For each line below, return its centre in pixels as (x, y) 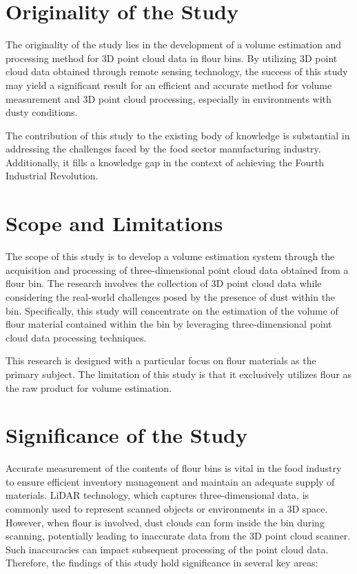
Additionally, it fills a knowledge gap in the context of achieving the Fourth (165, 162)
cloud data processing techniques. (76, 337)
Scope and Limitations (114, 223)
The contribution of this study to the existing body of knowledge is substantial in (178, 135)
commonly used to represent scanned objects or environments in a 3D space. (167, 509)
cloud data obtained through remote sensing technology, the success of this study (177, 71)
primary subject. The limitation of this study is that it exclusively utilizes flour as (178, 374)
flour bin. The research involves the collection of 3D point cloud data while (164, 283)
